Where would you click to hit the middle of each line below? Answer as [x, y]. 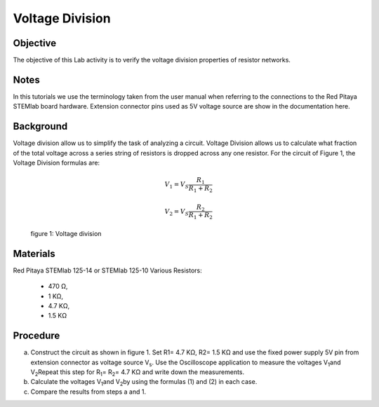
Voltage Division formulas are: [56, 163]
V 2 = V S [177, 212]
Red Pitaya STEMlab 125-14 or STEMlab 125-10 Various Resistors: [108, 270]
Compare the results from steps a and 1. [88, 392]
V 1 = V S [177, 186]
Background [40, 126]
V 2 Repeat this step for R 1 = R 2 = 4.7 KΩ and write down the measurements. [138, 373]
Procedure [36, 336]
